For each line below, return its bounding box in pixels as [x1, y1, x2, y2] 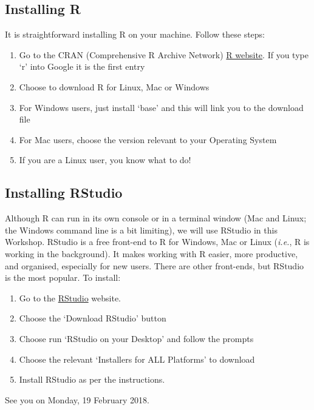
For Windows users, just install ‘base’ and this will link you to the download [19, 101, 304, 113]
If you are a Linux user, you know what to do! [19, 153, 191, 166]
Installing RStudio [5, 183, 123, 202]
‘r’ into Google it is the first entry [19, 60, 145, 73]
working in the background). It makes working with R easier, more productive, [5, 247, 298, 260]
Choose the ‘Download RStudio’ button [19, 312, 166, 324]
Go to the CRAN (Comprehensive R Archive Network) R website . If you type [19, 48, 309, 61]
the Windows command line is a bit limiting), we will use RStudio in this [5, 223, 278, 236]
